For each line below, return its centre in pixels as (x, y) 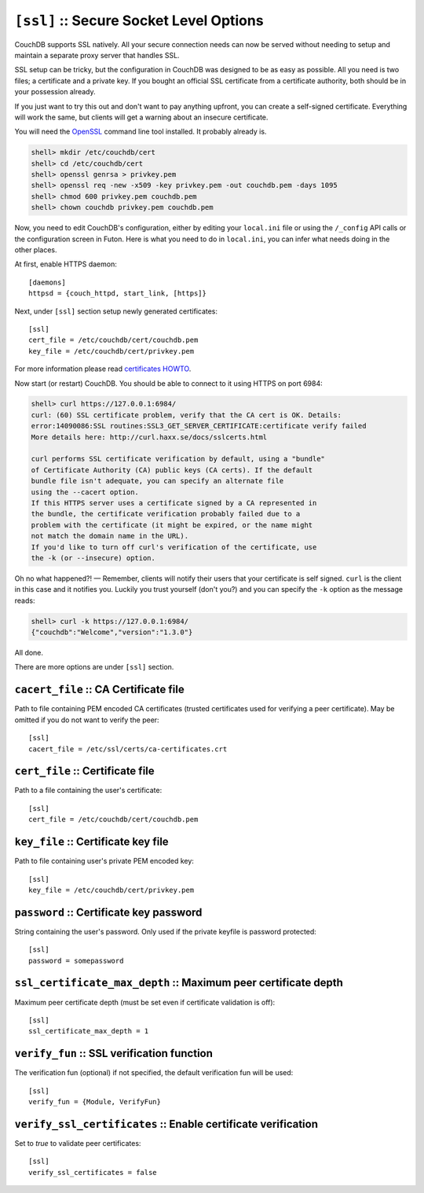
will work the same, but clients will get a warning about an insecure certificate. (141, 117)
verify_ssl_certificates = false (93, 1172)
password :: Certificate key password (108, 912)
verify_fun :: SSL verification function (114, 1054)
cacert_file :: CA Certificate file (99, 690)
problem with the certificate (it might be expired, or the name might (172, 525)
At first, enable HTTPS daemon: (66, 264)
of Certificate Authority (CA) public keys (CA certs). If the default (172, 470)
